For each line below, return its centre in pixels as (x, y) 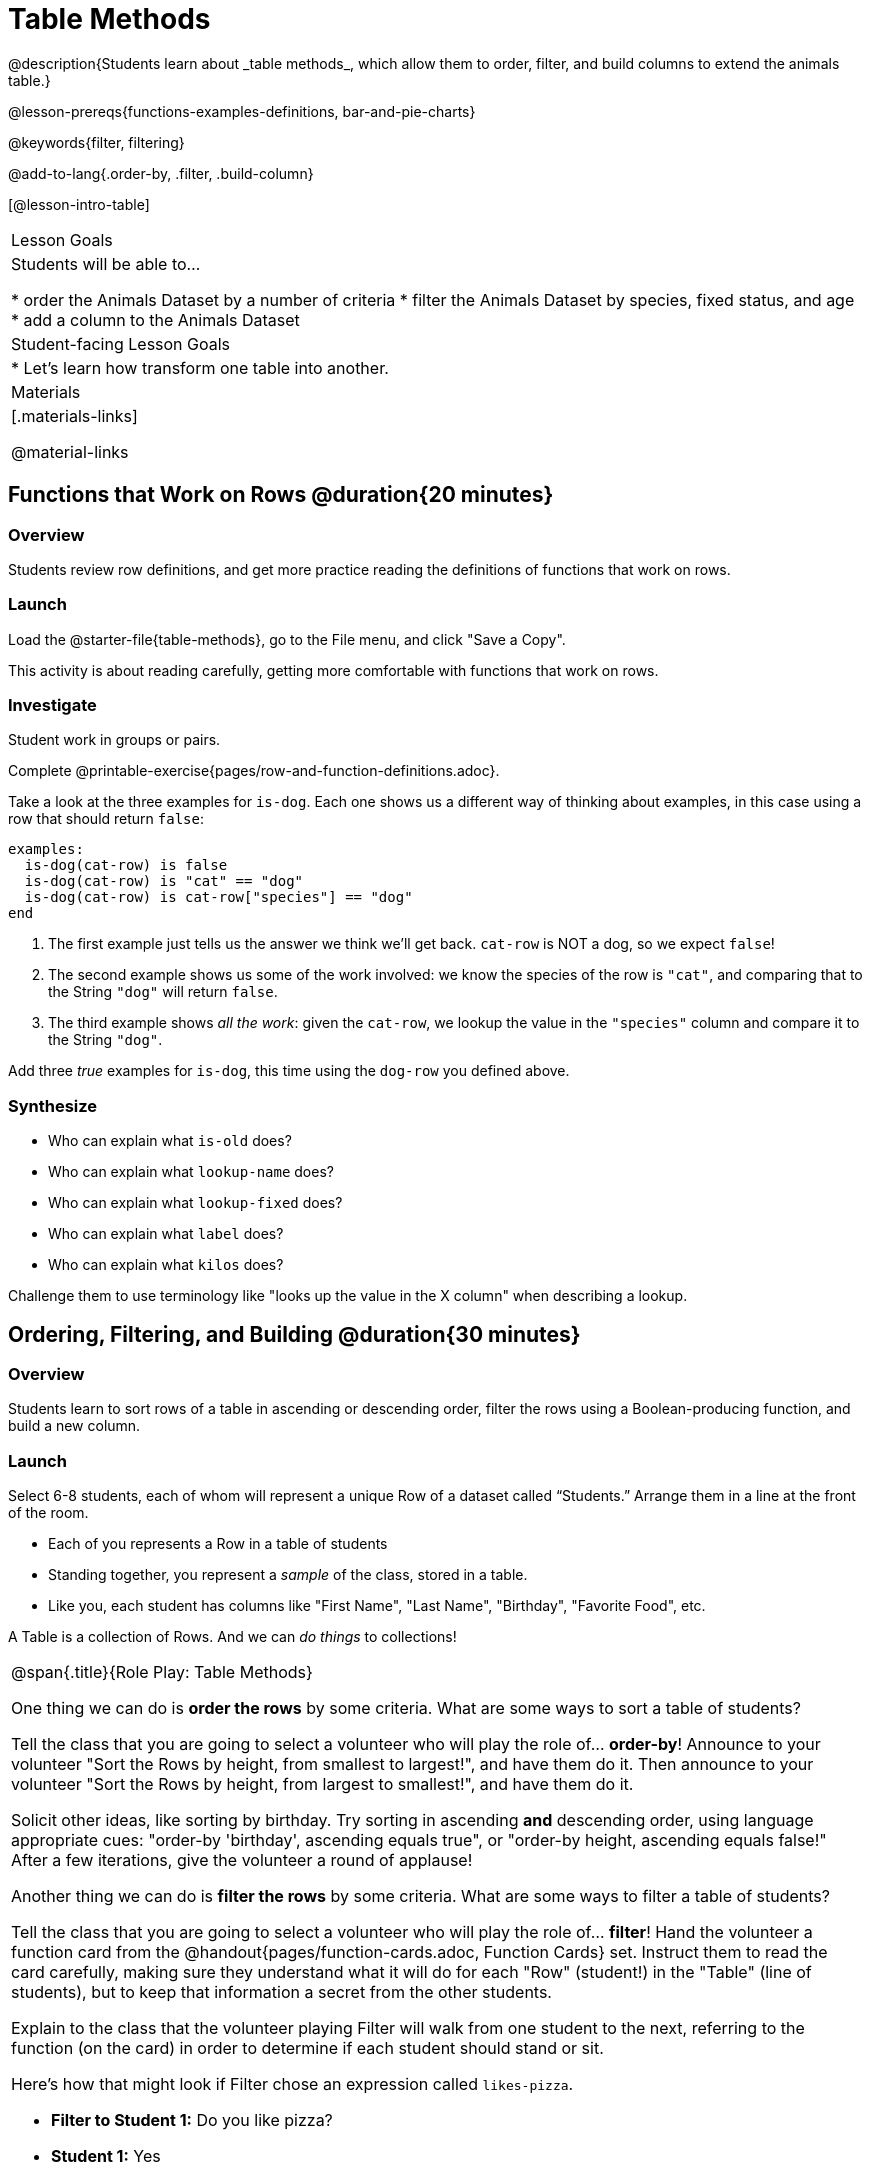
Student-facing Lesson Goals (121, 343)
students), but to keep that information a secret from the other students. (281, 1992)
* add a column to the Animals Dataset (155, 319)
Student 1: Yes (106, 2156)
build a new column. (74, 1426)
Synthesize (53, 1105)
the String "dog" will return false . (163, 992)
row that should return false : (106, 819)
